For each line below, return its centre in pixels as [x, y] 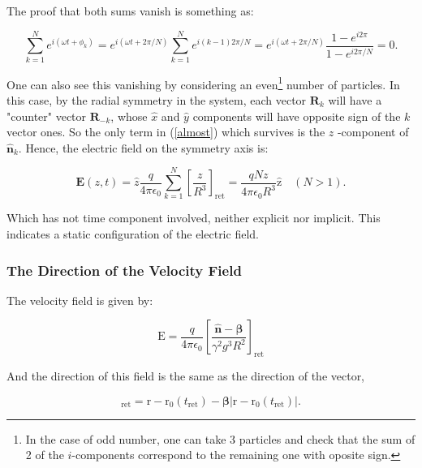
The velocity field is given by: [80, 300]
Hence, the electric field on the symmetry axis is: [147, 147]
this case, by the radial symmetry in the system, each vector [157, 99]
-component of [373, 132]
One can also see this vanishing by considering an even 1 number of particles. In [203, 83]
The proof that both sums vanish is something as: [130, 11]
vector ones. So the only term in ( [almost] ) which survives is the [166, 132]
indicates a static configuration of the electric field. [133, 234]
